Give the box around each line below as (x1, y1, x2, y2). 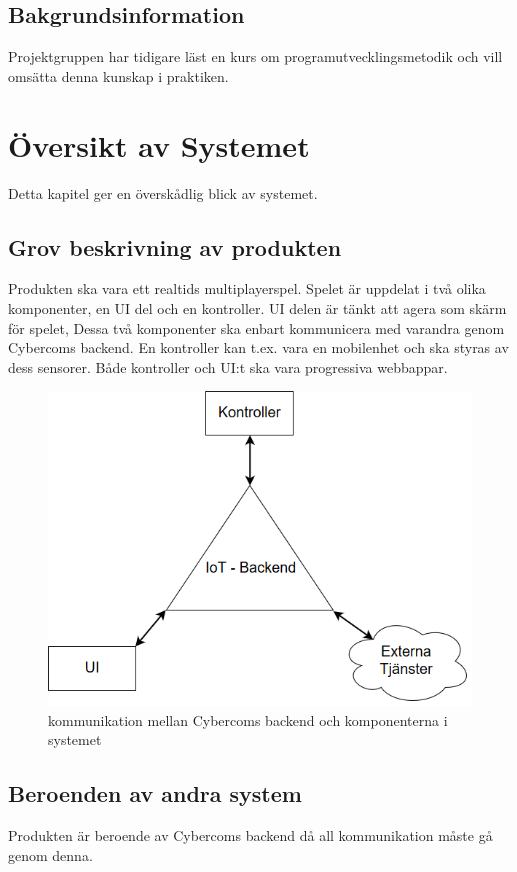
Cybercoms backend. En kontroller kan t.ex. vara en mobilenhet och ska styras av (8, 337, 509, 358)
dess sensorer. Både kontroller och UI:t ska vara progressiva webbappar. (8, 356, 448, 377)
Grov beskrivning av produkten (8, 231, 342, 262)
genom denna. (8, 844, 93, 865)
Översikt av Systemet (8, 124, 310, 165)
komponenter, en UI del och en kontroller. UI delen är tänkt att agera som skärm (8, 297, 507, 318)
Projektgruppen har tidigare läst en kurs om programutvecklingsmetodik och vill (8, 46, 503, 67)
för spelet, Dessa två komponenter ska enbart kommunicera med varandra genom (8, 317, 505, 338)
